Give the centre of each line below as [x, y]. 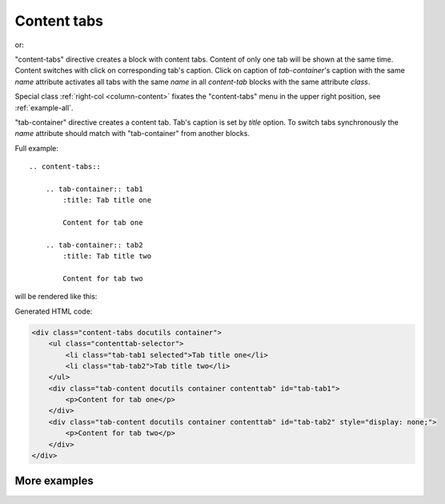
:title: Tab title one [107, 200]
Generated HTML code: [54, 311]
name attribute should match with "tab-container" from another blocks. [132, 134]
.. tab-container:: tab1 [94, 189]
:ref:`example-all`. [44, 107]
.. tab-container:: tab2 [94, 245]
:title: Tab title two [107, 256]
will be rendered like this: [56, 297]
